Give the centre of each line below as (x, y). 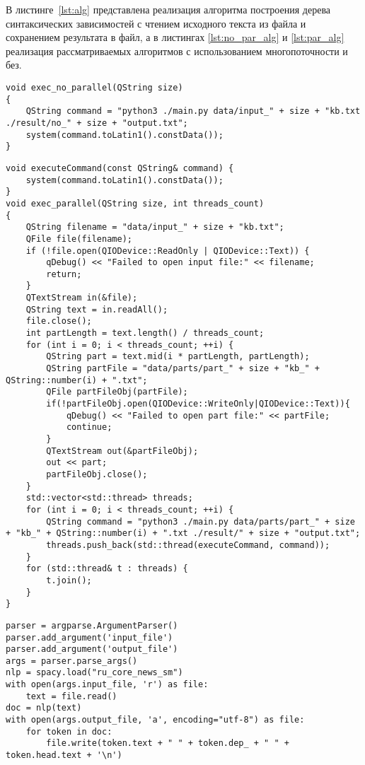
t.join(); (69, 580)
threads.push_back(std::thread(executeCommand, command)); (188, 545)
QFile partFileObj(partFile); (117, 392)
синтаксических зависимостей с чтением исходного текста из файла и (156, 23)
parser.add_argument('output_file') (92, 649)
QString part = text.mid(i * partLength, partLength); (178, 357)
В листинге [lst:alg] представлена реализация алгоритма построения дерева (168, 9)
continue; (89, 427)
